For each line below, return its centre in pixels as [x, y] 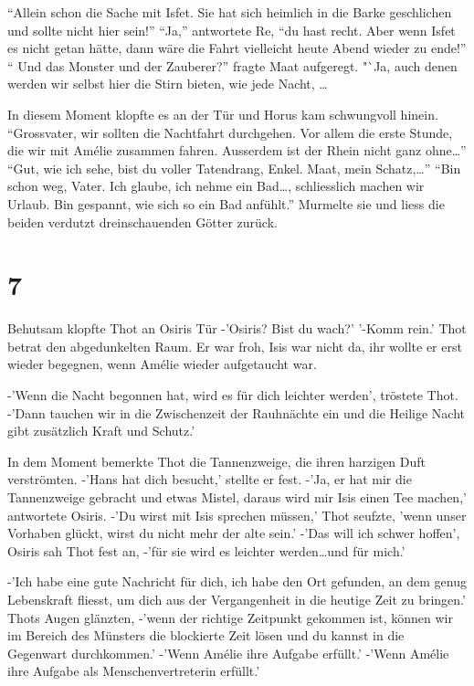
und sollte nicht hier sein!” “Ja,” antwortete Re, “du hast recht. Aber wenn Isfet [232, 30]
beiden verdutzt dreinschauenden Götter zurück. [142, 222]
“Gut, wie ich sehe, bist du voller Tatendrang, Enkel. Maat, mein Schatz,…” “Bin [234, 168]
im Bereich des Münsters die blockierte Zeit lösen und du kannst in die [206, 635]
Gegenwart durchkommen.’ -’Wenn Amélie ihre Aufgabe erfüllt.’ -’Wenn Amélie [228, 653]
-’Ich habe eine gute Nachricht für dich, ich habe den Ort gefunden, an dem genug [237, 581]
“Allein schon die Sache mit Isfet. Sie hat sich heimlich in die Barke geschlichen [230, 12]
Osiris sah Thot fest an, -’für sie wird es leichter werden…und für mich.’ [206, 550]
